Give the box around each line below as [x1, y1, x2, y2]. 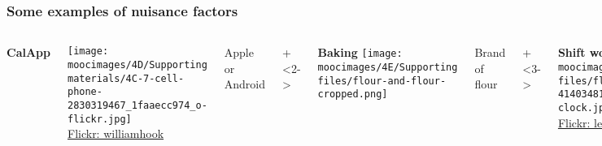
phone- [67, 86, 103, 98]
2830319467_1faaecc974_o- [67, 99, 207, 111]
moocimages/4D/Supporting [67, 58, 207, 71]
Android [224, 75, 266, 92]
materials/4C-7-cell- [67, 72, 185, 84]
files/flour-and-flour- [317, 75, 447, 87]
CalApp [7, 44, 50, 61]
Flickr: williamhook [67, 125, 164, 142]
